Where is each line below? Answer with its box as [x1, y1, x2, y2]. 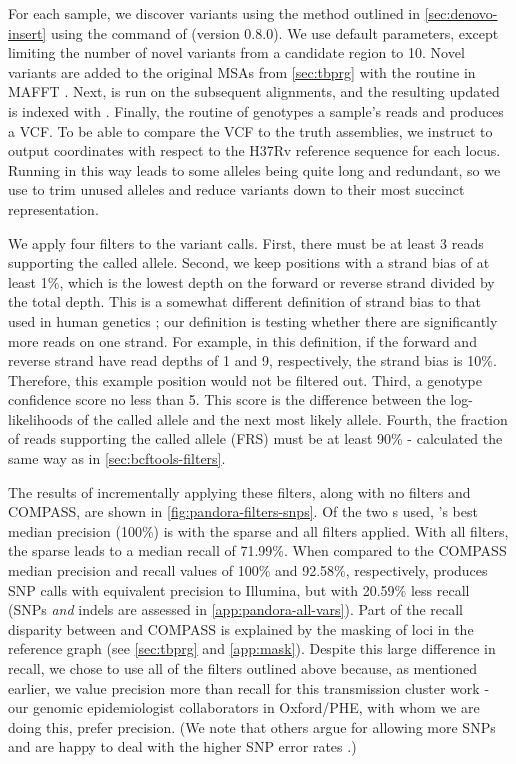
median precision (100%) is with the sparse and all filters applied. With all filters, [8, 520, 509, 541]
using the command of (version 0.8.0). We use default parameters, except [50, 22, 499, 43]
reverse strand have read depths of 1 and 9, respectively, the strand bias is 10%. [8, 350, 497, 371]
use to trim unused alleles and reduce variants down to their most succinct [8, 179, 465, 200]
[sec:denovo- [424, 3, 498, 23]
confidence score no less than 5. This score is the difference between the [8, 389, 446, 410]
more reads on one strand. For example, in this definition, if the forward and [8, 330, 477, 351]
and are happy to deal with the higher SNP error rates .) [8, 736, 357, 757]
